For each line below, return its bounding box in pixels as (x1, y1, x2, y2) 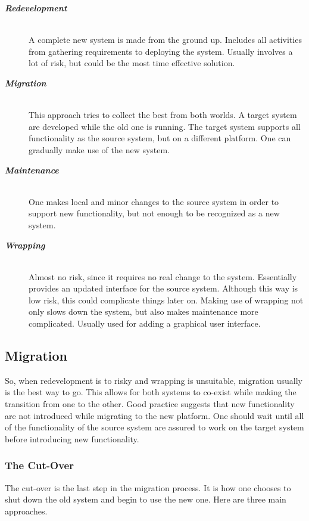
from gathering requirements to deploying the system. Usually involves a (29, 45, 293, 57)
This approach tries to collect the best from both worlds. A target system (29, 108, 297, 121)
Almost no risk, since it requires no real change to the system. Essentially (29, 270, 297, 283)
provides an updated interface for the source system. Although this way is (29, 282, 298, 294)
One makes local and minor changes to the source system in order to (29, 195, 279, 207)
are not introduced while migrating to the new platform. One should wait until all (5, 409, 304, 421)
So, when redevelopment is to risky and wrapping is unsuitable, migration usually (5, 374, 302, 386)
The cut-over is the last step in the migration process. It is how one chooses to (5, 481, 291, 494)
